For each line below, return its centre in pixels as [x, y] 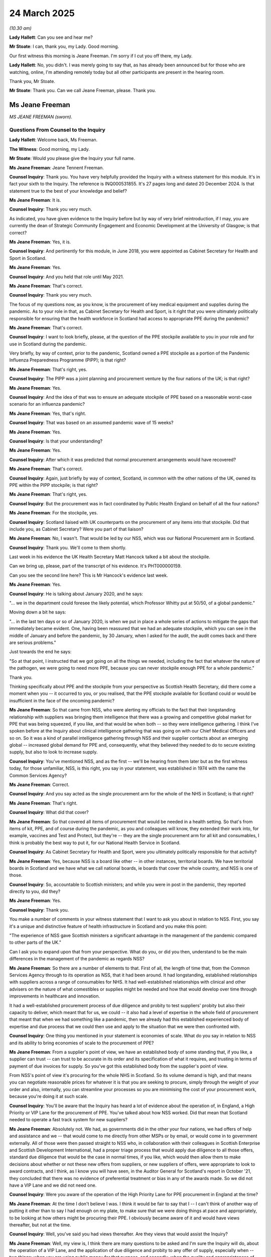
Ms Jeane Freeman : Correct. [39, 785]
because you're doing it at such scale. [49, 1097]
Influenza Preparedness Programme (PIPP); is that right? [68, 360]
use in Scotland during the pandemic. [48, 344]
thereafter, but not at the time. [40, 1225]
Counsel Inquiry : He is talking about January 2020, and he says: [76, 594]
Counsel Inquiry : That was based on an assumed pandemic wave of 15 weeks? [91, 423]
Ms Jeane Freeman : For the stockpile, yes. [53, 513]
